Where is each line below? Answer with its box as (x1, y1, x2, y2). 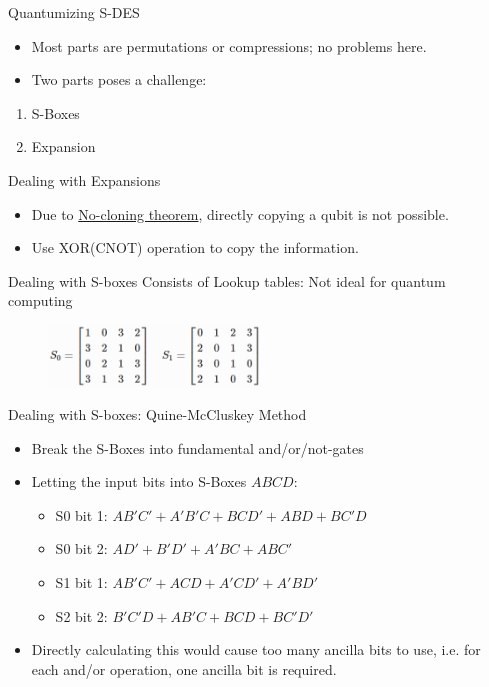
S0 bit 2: (55, 538, 108, 559)
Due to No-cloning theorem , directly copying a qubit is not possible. (31, 203, 449, 224)
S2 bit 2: (55, 605, 108, 626)
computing (8, 290, 73, 311)
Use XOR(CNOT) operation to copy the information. (31, 237, 359, 258)
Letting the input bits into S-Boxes (31, 471, 247, 492)
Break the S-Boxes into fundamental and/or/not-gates (31, 437, 364, 458)
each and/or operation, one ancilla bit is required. (31, 658, 337, 679)
